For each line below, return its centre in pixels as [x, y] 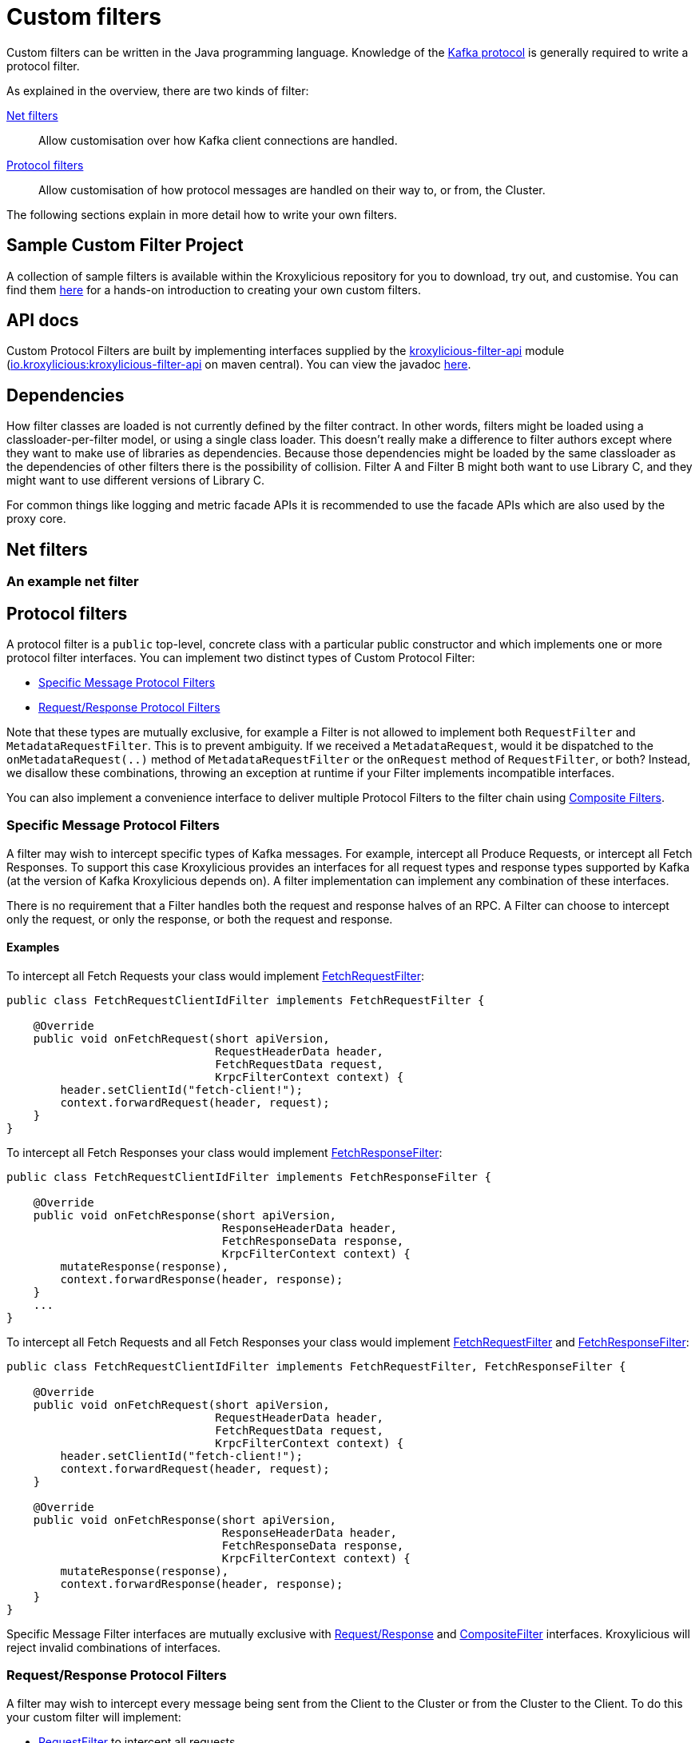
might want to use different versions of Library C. [136, 481]
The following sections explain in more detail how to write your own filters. [202, 214]
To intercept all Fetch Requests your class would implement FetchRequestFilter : [216, 975]
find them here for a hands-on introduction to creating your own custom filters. [214, 289]
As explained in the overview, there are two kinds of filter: [158, 90]
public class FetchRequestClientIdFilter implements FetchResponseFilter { [249, 1177]
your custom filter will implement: [94, 1717]
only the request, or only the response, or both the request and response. [200, 919]
